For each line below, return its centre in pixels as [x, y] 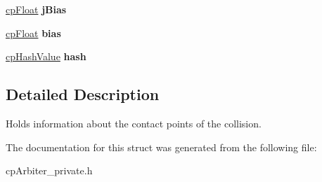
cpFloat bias [33, 33]
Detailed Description [83, 94]
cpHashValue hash [46, 56]
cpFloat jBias [36, 9]
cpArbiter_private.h [49, 170]
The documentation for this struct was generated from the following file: [161, 147]
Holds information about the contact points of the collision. [134, 123]
